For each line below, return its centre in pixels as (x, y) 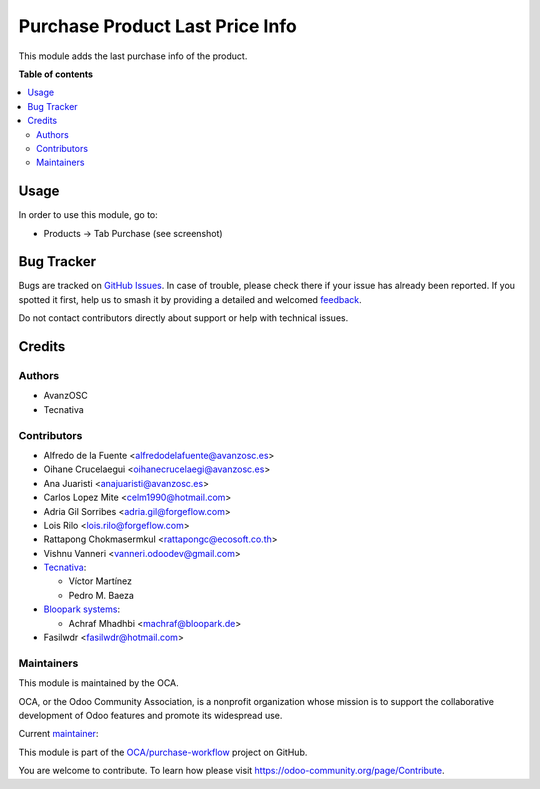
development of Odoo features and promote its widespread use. (150, 715)
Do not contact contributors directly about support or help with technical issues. (183, 318)
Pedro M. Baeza (101, 595)
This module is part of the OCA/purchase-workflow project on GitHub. (163, 752)
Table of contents (56, 74)
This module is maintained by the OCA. (98, 683)
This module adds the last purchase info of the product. (133, 56)
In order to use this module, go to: (88, 215)
